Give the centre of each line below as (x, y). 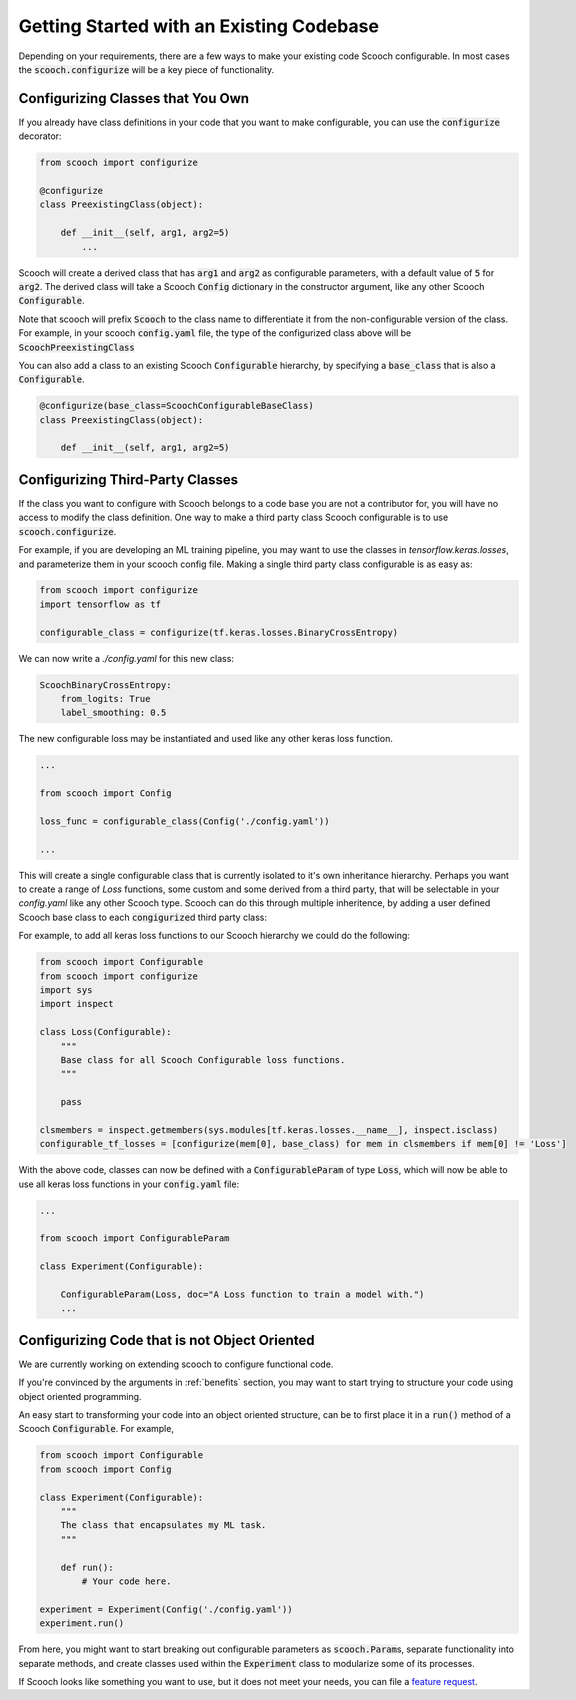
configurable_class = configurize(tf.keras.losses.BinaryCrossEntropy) (219, 632)
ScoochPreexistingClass (76, 347)
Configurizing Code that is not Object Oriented (166, 1340)
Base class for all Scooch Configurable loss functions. (203, 1059)
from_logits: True (105, 699)
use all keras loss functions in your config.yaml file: (129, 1184)
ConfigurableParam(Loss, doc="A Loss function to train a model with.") (242, 1294)
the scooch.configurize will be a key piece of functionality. (146, 69)
